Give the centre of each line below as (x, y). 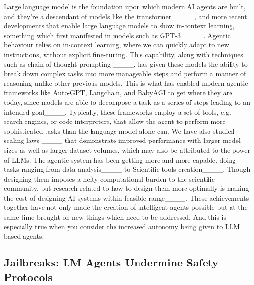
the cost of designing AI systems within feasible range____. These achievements (127, 197)
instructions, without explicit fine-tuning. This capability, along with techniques (124, 54)
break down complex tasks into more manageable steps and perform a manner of (125, 73)
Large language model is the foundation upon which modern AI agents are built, (125, 6)
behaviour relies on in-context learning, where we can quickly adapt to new (116, 45)
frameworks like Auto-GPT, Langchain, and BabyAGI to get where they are (118, 92)
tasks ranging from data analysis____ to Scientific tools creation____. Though (127, 169)
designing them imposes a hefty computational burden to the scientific (109, 178)
